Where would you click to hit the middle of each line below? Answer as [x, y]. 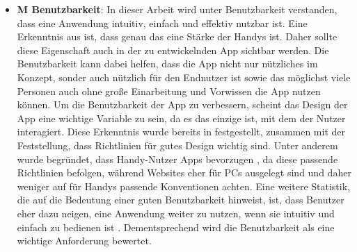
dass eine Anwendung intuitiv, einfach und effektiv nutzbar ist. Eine [162, 23]
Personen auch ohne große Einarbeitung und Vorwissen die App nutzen [169, 91]
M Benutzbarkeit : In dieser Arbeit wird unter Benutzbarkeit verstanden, [177, 9]
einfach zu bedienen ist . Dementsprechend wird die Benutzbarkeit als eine [176, 227]
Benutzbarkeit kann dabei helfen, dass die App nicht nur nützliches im [167, 64]
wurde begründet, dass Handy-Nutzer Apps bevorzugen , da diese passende [177, 159]
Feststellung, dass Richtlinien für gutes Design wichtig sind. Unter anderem [177, 145]
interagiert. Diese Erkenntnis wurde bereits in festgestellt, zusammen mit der [181, 132]
